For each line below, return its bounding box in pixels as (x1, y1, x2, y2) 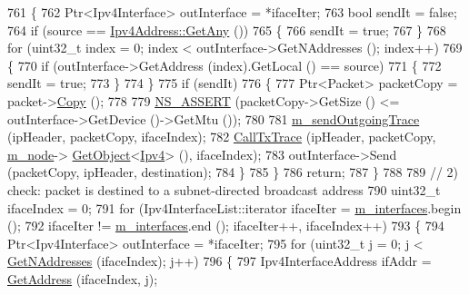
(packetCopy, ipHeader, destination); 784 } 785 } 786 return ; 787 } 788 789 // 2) (7, 162, 459, 182)
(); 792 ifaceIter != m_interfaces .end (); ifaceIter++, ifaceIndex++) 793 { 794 (7, 216, 444, 235)
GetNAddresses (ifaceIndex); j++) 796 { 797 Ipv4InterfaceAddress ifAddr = (7, 251, 432, 270)
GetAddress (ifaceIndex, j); (7, 269, 158, 288)
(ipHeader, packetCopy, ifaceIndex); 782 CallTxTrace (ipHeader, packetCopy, (7, 127, 436, 146)
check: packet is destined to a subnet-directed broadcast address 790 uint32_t (7, 180, 441, 199)
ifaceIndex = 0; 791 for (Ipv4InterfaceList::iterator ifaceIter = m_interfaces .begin (7, 198, 462, 217)
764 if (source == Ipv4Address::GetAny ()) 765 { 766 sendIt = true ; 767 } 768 (7, 20, 446, 39)
